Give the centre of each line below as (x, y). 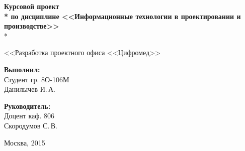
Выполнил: (22, 69)
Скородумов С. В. (31, 125)
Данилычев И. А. (30, 89)
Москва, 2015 (25, 142)
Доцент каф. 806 (29, 116)
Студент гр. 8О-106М (37, 79)
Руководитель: (27, 106)
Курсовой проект (32, 6)
